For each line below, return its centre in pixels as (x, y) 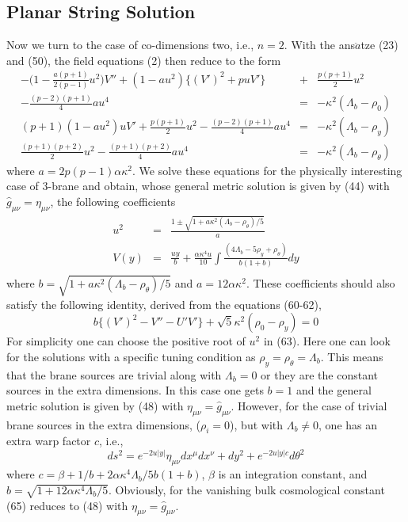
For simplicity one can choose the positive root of (126, 341)
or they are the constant (319, 374)
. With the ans (319, 45)
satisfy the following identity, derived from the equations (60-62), (164, 304)
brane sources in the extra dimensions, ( (104, 424)
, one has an (348, 424)
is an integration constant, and (293, 474)
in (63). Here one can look (327, 341)
